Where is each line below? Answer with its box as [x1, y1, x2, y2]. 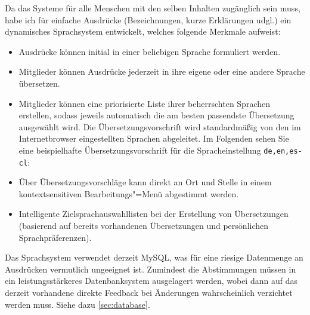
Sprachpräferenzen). [18, 231, 92, 243]
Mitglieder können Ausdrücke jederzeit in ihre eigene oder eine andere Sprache [18, 65, 305, 78]
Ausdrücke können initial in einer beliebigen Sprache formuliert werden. [18, 45, 281, 57]
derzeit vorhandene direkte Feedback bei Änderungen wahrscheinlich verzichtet [5, 286, 293, 298]
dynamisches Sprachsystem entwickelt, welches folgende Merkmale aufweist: [5, 25, 281, 38]
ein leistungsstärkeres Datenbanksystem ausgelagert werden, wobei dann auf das [5, 274, 297, 287]
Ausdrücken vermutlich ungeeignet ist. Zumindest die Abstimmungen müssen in [5, 262, 296, 275]
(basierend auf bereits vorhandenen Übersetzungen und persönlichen [18, 219, 269, 232]
